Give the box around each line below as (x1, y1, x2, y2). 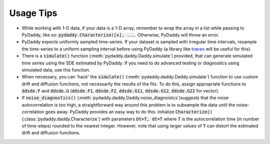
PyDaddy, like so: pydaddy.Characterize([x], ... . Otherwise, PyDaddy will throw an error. (21, 31, 219, 37)
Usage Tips (9, 7, 57, 18)
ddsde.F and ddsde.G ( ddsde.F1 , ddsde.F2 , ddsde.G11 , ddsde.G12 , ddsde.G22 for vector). (21, 88, 219, 94)
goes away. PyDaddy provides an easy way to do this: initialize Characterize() (45, 109, 212, 115)
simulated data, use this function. (21, 66, 90, 72)
